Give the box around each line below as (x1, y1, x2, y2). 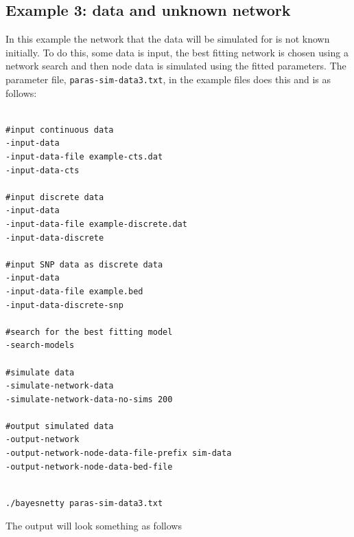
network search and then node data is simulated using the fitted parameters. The (5, 58, 346, 73)
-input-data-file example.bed (5, 286, 143, 296)
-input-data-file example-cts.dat (5, 152, 163, 162)
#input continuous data (5, 124, 114, 135)
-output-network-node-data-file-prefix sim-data (5, 448, 232, 459)
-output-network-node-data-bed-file (5, 461, 173, 472)
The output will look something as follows (5, 518, 182, 533)
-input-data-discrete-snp (5, 300, 123, 310)
